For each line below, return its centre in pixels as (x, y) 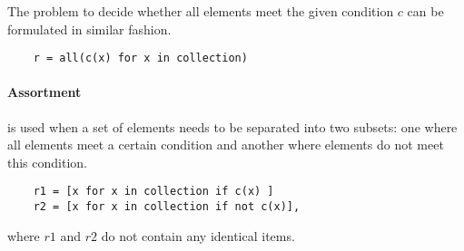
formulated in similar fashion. (89, 29)
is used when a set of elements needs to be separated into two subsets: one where (232, 126)
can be (425, 11)
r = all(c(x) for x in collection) (140, 58)
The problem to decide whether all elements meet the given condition (201, 11)
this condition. (47, 162)
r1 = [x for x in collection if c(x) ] (153, 192)
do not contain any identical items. (198, 235)
